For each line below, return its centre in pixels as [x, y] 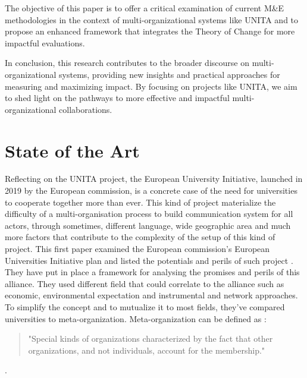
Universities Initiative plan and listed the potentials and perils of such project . [149, 260]
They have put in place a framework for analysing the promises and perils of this [152, 272]
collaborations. [86, 109]
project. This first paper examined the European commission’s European [137, 249]
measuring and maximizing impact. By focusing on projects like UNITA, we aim [151, 86]
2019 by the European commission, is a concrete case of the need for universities [151, 190]
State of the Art [72, 150]
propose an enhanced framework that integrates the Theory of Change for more [150, 31]
